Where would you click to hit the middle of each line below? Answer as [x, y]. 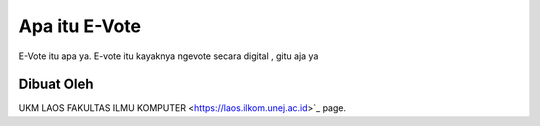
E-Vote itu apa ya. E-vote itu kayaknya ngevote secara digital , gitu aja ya [168, 56]
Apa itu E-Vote [80, 26]
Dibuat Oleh [56, 84]
